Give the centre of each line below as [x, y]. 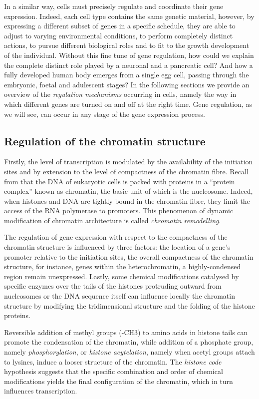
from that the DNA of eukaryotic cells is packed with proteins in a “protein [120, 181]
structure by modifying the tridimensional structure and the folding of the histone [129, 305]
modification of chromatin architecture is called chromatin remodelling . [113, 220]
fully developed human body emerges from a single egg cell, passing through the [127, 75]
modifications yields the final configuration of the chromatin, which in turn [119, 381]
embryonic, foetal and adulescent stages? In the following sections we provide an [127, 84]
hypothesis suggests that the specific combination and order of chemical [114, 371]
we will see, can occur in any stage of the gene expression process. [105, 114]
